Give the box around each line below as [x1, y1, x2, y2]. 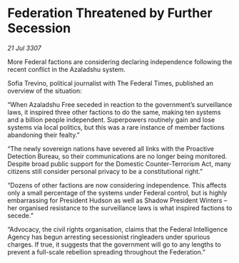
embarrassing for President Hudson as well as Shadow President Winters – [7, 196, 228, 205]
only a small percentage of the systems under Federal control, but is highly [7, 188, 228, 197]
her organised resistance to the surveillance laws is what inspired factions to [7, 203, 233, 212]
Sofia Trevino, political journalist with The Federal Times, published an [7, 78, 214, 87]
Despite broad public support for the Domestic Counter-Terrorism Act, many [7, 159, 232, 168]
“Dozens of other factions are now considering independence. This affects [7, 180, 227, 190]
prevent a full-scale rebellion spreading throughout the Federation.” [7, 247, 205, 256]
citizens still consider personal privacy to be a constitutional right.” [7, 167, 203, 175]
